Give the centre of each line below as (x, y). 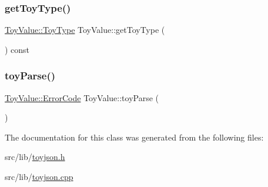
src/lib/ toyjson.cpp (39, 176)
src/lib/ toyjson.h (35, 157)
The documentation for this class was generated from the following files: (134, 137)
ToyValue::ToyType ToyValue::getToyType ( (85, 30)
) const (17, 49)
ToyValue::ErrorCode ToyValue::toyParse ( (82, 97)
